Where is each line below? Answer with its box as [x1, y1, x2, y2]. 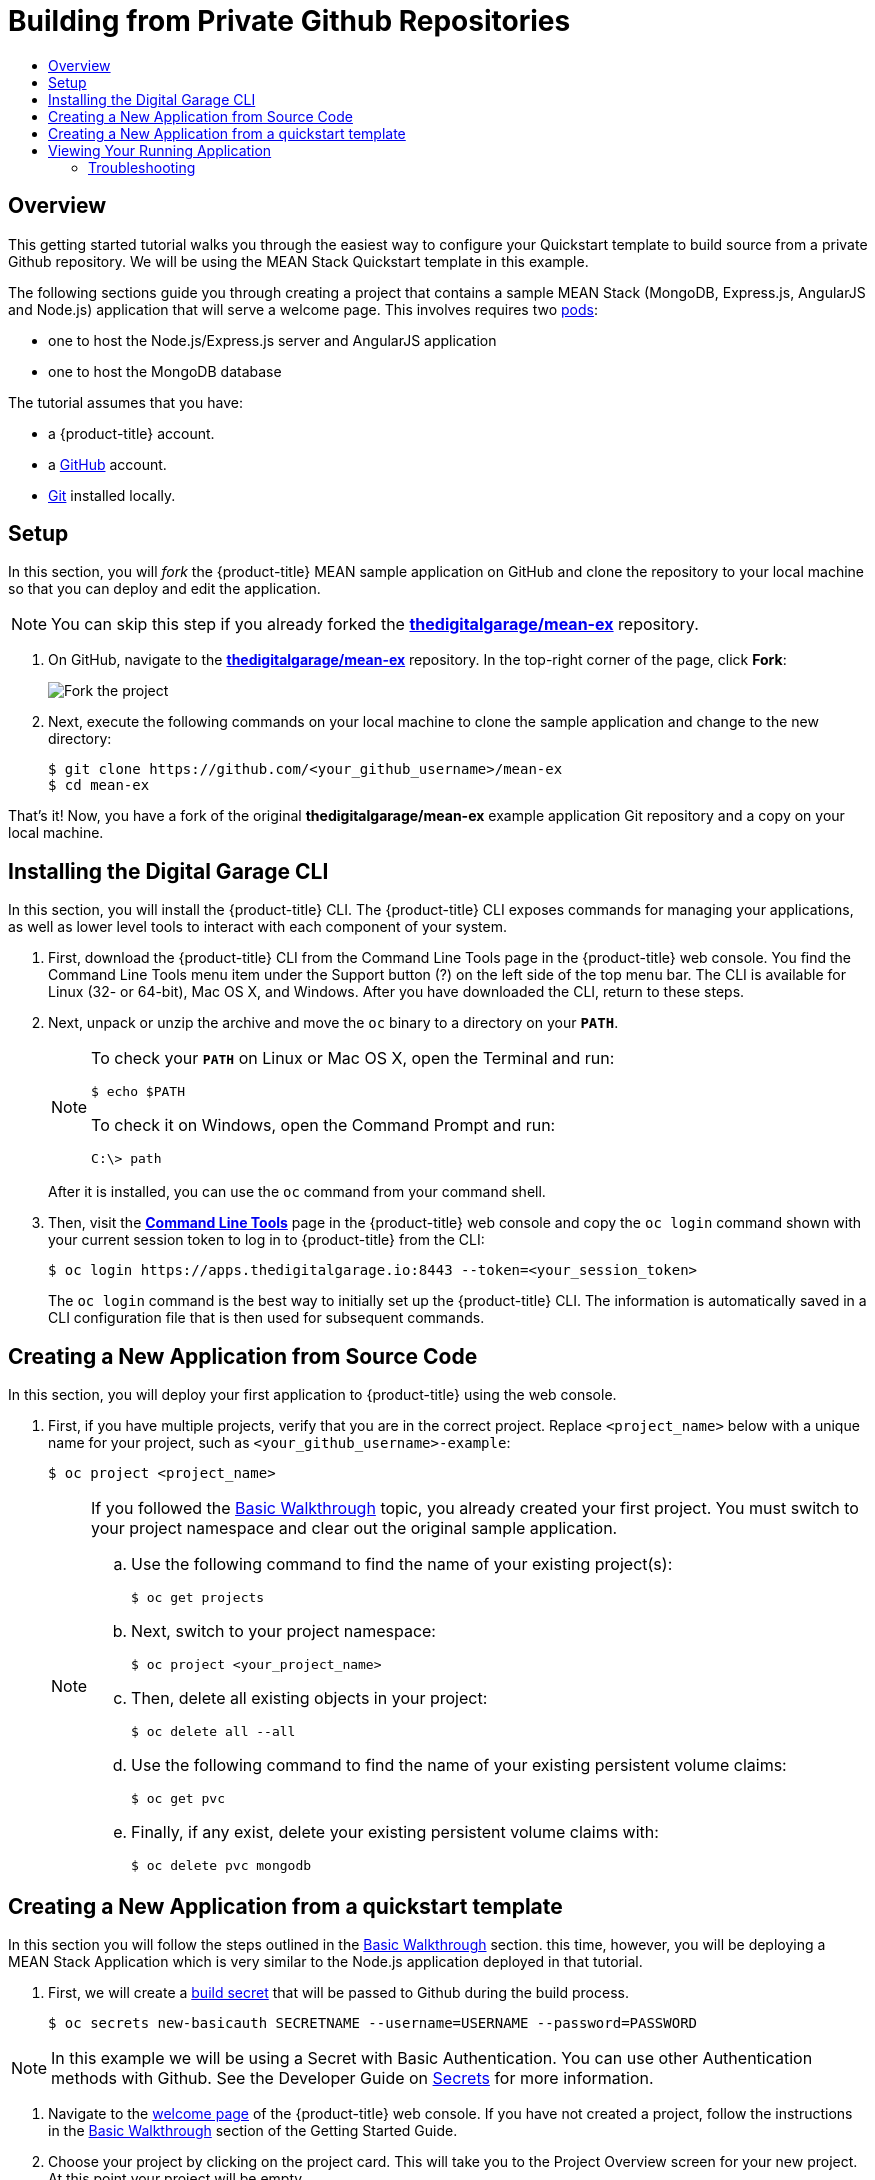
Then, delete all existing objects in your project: [131, 1688, 488, 1709]
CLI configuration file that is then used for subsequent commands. [48, 1309, 485, 1327]
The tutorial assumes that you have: [8, 393, 243, 411]
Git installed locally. [48, 486, 176, 504]
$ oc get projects [131, 1590, 265, 1606]
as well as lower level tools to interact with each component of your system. [8, 918, 507, 936]
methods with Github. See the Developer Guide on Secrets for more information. [51, 2067, 654, 2088]
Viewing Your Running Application [48, 141, 272, 159]
